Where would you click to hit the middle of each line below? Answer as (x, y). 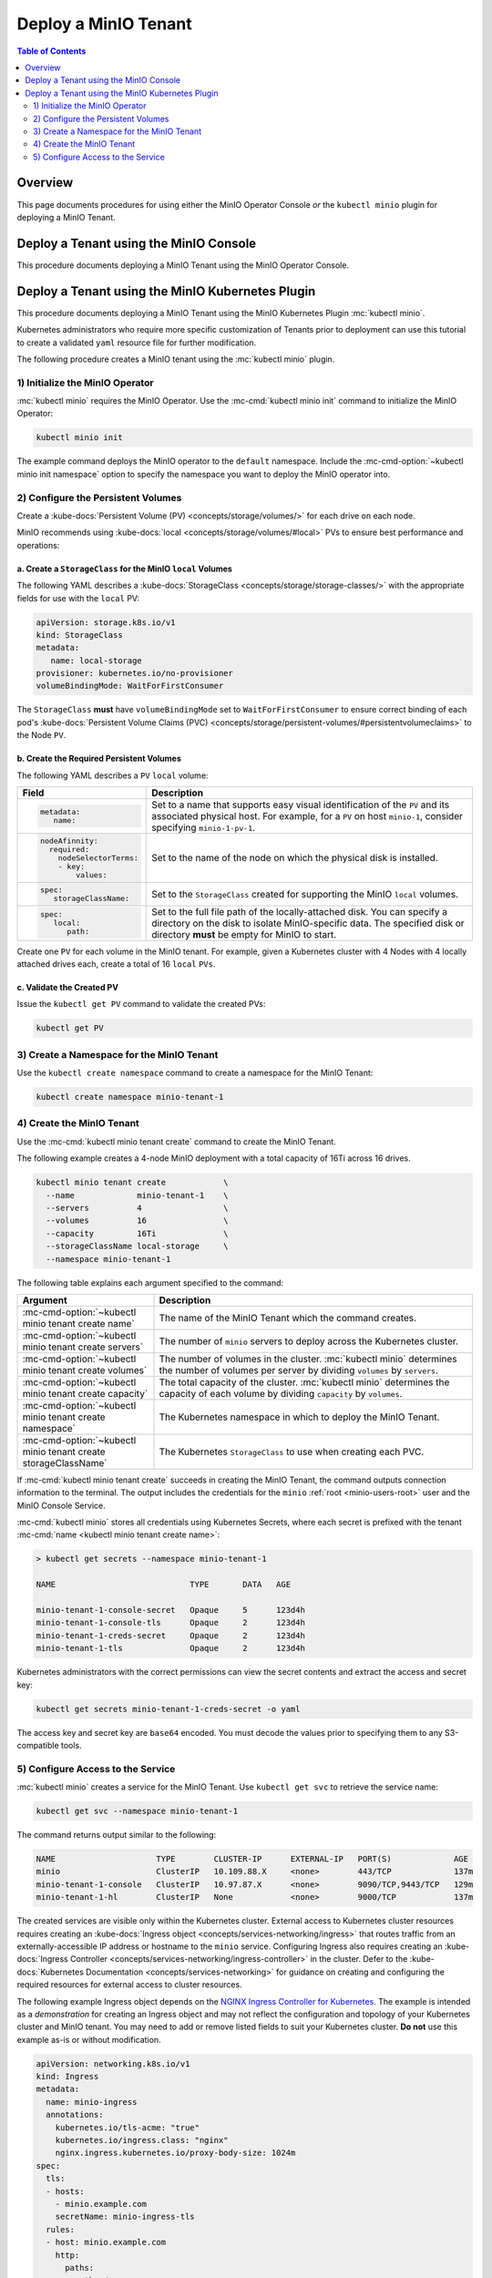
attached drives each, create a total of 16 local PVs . (116, 964)
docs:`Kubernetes (50, 1972)
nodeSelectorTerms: (98, 858)
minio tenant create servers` (83, 1347)
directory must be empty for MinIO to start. (244, 934)
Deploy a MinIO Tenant (104, 24)
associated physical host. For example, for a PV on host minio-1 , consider (307, 816)
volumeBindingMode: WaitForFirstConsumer (130, 686)
